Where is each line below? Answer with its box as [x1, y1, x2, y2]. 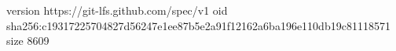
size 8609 [6, 32, 49, 49]
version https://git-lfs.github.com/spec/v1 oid [6, 2, 228, 18]
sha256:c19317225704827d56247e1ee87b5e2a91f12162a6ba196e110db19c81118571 [6, 17, 390, 33]
